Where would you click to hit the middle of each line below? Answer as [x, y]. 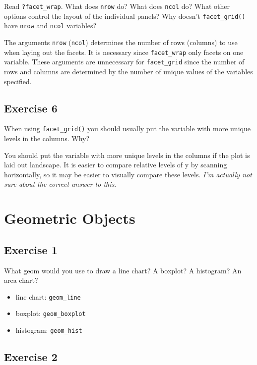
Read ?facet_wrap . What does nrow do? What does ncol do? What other [117, 6]
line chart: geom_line [48, 296]
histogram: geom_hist [49, 330]
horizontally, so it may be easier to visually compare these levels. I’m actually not [128, 174]
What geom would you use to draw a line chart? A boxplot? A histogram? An [123, 270]
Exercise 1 [31, 249]
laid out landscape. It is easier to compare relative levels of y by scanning [116, 165]
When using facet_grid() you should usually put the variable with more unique [127, 129]
